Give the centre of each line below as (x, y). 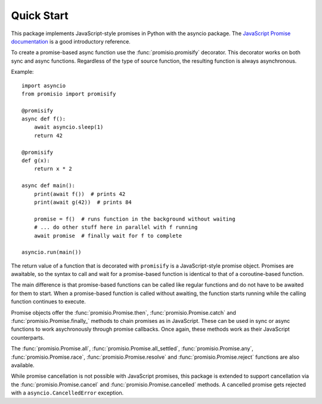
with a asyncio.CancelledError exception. (67, 393)
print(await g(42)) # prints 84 (83, 202)
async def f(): (44, 119)
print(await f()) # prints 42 (80, 194)
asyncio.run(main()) (52, 252)
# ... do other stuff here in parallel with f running (116, 227)
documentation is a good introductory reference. (71, 41)
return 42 (48, 135)
